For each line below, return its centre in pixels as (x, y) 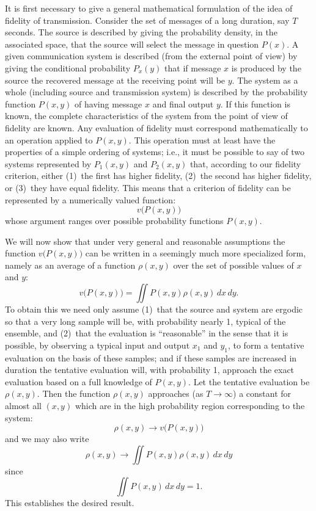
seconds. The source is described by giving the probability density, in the (141, 32)
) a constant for (262, 393)
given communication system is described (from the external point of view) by (151, 56)
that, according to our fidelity (245, 163)
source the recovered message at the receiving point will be (115, 80)
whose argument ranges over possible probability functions (114, 221)
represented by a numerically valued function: (90, 199)
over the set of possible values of (233, 265)
